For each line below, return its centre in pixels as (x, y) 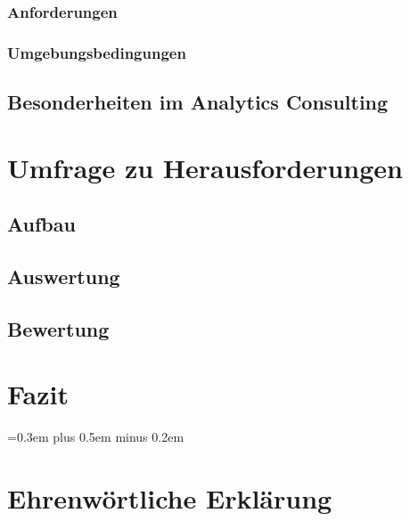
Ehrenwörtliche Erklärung (170, 498)
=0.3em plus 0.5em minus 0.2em (96, 437)
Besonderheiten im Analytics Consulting (198, 102)
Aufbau (41, 224)
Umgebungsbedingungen (97, 52)
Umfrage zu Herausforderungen (205, 167)
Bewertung (58, 328)
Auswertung (64, 277)
